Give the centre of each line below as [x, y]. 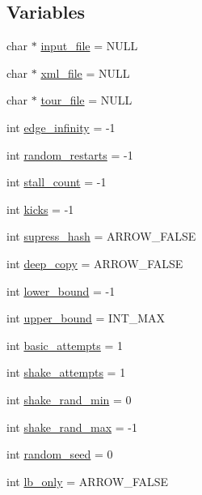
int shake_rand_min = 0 [69, 399]
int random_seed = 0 [60, 454]
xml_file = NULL [85, 73]
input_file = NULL [89, 46]
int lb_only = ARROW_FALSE [88, 481]
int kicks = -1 [40, 209]
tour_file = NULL [86, 100]
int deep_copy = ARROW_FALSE [95, 263]
